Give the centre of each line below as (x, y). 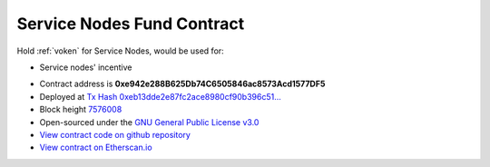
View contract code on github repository (115, 134)
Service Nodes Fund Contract (131, 24)
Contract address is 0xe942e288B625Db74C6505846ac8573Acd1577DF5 (182, 84)
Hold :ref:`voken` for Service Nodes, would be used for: (120, 51)
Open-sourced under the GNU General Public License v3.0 (149, 122)
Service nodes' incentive (86, 67)
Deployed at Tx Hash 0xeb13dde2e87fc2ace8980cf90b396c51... (160, 96)
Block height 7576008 (81, 110)
